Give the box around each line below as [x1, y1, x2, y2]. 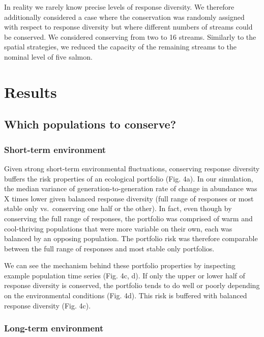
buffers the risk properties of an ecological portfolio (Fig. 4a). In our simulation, [4, 173, 253, 184]
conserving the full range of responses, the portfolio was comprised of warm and [4, 213, 253, 223]
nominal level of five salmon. [4, 51, 93, 62]
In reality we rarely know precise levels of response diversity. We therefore [4, 2, 234, 12]
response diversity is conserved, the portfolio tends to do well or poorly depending [4, 280, 260, 291]
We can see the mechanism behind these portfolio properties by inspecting [4, 260, 236, 271]
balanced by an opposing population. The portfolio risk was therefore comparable [4, 233, 258, 244]
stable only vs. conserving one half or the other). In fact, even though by [4, 203, 232, 214]
